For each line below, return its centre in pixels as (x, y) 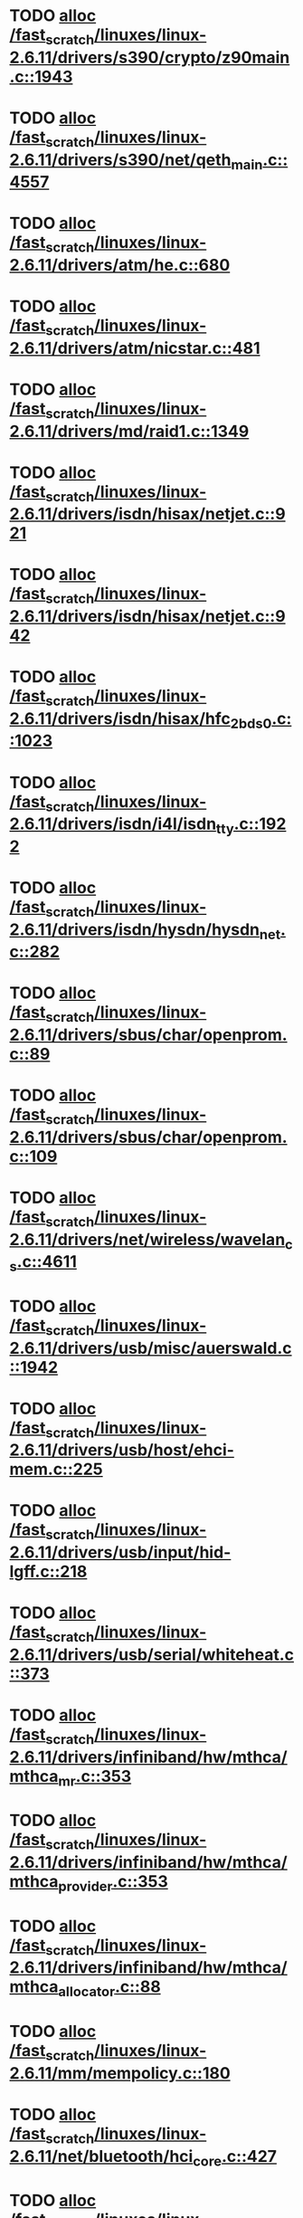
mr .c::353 (95, 1778)
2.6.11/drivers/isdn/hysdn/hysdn (135, 929)
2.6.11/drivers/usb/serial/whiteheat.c (152, 1655)
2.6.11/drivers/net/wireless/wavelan (147, 1239)
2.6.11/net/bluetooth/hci (101, 2156)
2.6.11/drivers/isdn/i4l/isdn (113, 824)
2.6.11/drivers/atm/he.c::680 (120, 265)
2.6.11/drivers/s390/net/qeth (121, 160)
